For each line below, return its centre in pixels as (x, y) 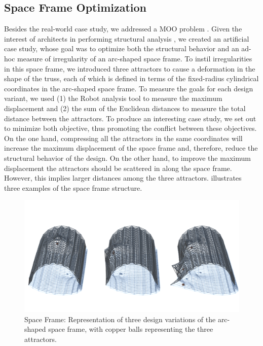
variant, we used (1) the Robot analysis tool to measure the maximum (113, 98)
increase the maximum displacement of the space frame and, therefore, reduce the (131, 148)
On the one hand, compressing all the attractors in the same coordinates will (123, 138)
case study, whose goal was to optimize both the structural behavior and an (122, 48)
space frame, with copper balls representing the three (131, 329)
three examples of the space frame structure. (73, 187)
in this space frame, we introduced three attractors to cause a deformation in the (130, 68)
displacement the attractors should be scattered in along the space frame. (118, 168)
